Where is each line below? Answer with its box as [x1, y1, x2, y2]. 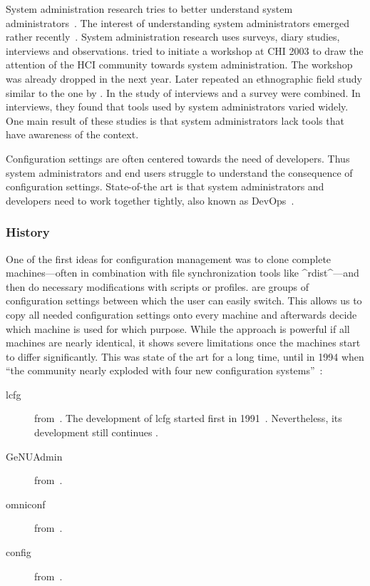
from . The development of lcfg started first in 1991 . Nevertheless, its [34, 411, 342, 426]
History [6, 223, 50, 241]
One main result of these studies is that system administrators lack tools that [6, 113, 344, 128]
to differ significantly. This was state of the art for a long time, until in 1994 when [6, 349, 364, 364]
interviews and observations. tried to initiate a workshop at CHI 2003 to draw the [6, 43, 364, 58]
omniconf [6, 496, 46, 511]
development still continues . [34, 425, 158, 440]
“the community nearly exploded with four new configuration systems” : [6, 363, 323, 378]
